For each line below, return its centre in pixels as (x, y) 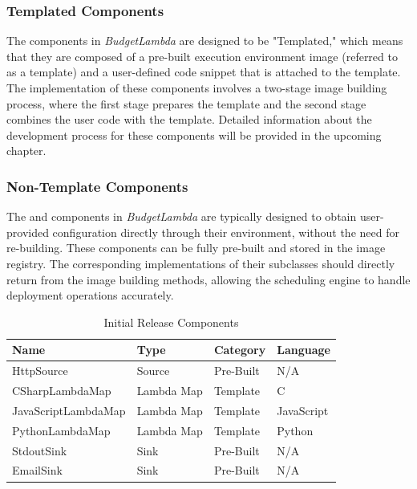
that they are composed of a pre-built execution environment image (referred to (202, 56)
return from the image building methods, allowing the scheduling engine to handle (208, 279)
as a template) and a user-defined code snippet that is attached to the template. (204, 72)
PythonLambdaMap (61, 430)
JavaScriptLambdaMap (69, 410)
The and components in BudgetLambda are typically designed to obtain (182, 216)
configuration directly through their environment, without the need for (226, 232)
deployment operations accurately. (90, 295)
